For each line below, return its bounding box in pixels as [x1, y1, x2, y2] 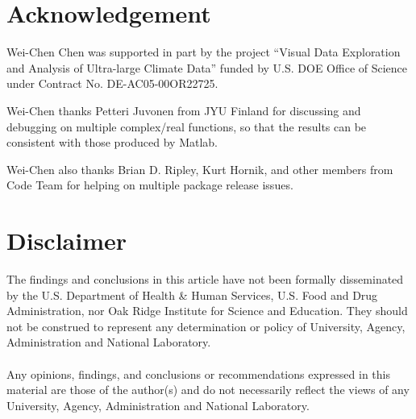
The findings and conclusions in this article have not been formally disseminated [6, 271, 404, 287]
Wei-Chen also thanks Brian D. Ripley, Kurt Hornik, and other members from [6, 160, 393, 177]
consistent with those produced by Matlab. [6, 134, 218, 151]
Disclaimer [6, 224, 127, 257]
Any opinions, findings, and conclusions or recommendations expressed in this [6, 365, 390, 382]
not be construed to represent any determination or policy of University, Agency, [6, 317, 406, 334]
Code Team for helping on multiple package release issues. [6, 176, 293, 193]
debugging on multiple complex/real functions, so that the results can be [6, 118, 367, 135]
